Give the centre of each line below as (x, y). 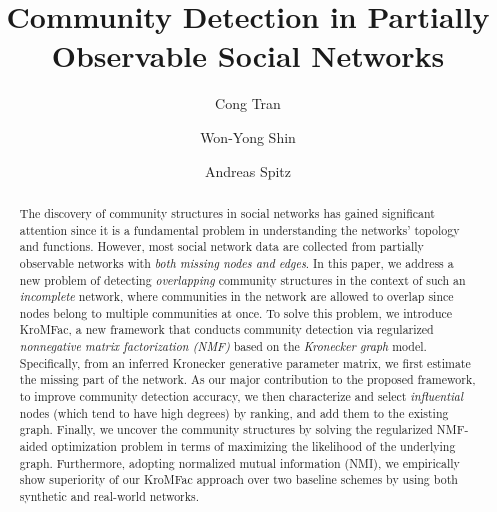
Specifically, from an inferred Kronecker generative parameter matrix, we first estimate (245, 362)
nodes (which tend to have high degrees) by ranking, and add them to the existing (234, 412)
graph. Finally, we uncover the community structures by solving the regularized (226, 429)
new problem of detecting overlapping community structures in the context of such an (242, 279)
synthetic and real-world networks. (109, 496)
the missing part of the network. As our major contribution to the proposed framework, (247, 379)
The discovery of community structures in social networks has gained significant (227, 212)
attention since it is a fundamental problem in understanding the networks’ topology (239, 229)
